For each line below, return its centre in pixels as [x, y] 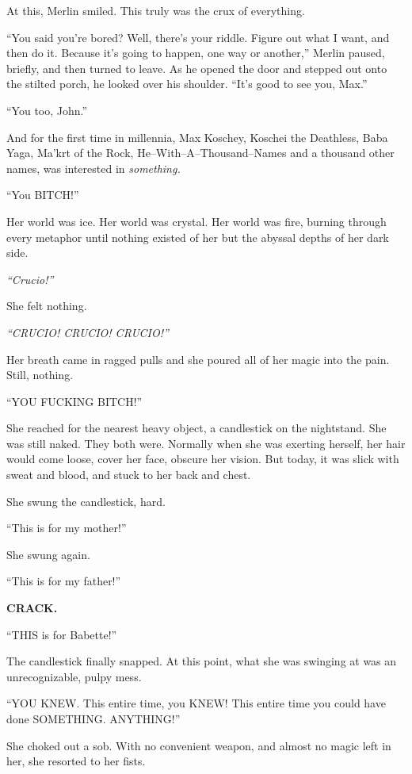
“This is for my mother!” [67, 528]
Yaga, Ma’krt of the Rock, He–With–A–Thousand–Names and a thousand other [200, 153]
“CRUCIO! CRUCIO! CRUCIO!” [88, 332]
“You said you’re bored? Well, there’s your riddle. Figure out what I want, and [198, 37]
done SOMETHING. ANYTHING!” [93, 718]
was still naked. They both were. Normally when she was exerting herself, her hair [206, 443]
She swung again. [48, 554]
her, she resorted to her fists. [76, 761]
